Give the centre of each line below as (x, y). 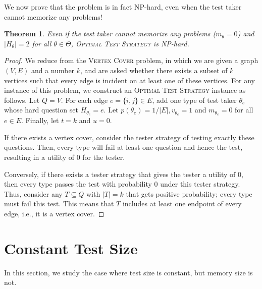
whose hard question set (41, 110)
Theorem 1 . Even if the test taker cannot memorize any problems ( (110, 34)
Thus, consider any (33, 193)
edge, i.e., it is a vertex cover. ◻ (54, 213)
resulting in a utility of (39, 157)
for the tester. (104, 157)
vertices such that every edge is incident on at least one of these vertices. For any (129, 80)
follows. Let (22, 100)
